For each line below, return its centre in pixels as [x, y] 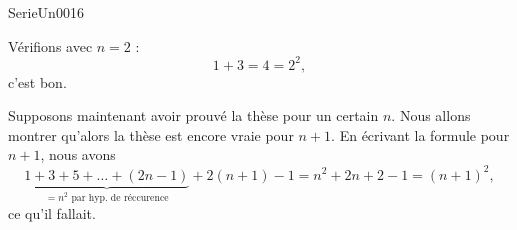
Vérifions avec [50, 45]
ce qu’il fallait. [52, 212]
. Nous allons [431, 115]
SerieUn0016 [46, 12]
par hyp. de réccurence [120, 198]
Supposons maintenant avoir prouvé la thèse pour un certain [193, 115]
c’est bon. [37, 81]
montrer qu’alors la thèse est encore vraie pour [151, 134]
